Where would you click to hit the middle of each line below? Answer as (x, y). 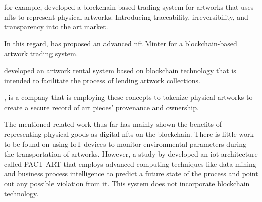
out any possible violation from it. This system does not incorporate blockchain (127, 183)
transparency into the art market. (56, 27)
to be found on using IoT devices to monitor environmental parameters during (125, 144)
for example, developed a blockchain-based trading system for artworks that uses (129, 7)
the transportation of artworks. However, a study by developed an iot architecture (131, 154)
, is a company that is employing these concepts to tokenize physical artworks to (128, 97)
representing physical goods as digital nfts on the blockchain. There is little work (129, 134)
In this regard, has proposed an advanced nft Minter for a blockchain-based (121, 43)
